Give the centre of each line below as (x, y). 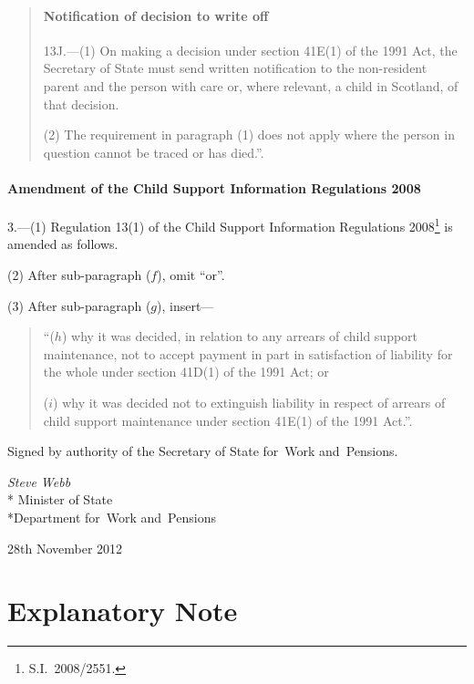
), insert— (185, 305)
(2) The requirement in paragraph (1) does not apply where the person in (249, 135)
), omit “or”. (191, 275)
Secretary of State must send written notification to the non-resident (235, 68)
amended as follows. (63, 244)
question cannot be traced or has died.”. (154, 152)
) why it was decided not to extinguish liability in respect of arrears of (249, 402)
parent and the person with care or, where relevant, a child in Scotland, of (251, 85)
